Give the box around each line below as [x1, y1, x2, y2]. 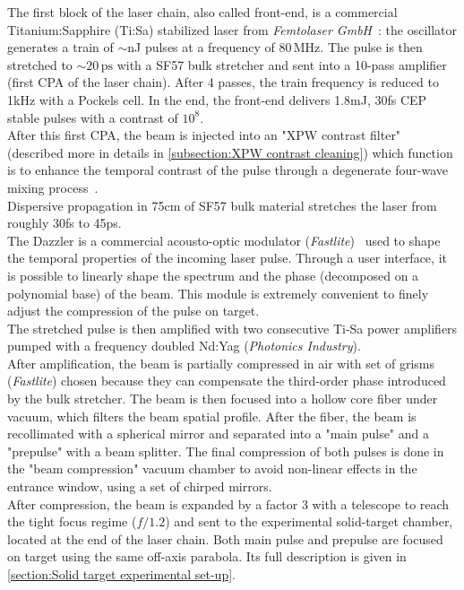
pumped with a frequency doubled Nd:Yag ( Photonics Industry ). [7, 336, 361, 355]
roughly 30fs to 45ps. [7, 213, 122, 232]
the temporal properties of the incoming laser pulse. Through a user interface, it [7, 248, 447, 267]
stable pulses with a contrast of [7, 108, 178, 126]
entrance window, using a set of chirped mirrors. [7, 477, 272, 496]
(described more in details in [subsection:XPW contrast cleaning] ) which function [7, 143, 453, 161]
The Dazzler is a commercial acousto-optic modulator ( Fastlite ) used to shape [7, 230, 441, 249]
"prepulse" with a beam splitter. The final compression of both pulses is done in [7, 441, 444, 460]
